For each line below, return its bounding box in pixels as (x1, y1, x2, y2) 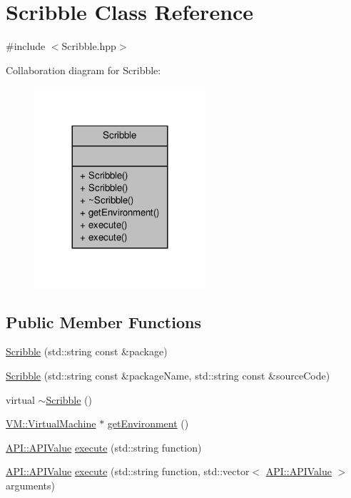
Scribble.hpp (61, 39, 116, 54)
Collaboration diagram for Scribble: (6, 62, 161, 77)
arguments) (6, 477, 55, 492)
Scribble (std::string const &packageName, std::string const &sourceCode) (6, 368, 330, 383)
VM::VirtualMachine (6, 416, 96, 431)
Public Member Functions (6, 310, 201, 332)
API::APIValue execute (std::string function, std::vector (6, 464, 250, 479)
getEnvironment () (107, 416, 189, 431)
